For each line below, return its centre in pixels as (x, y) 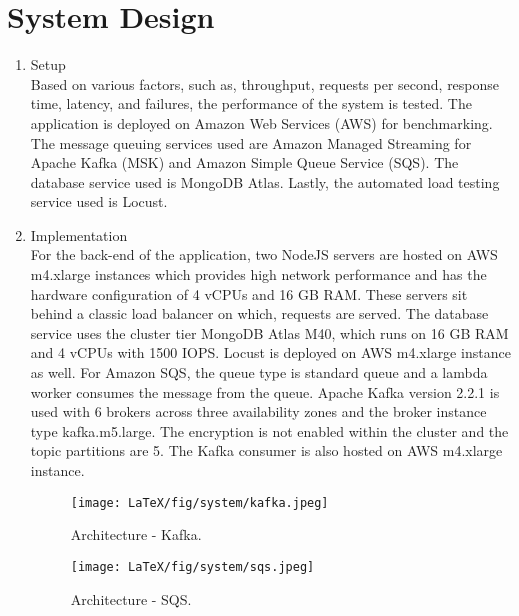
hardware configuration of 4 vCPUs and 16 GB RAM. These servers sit (249, 293)
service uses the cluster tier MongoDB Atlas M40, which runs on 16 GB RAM (269, 332)
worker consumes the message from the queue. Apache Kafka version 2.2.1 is (265, 391)
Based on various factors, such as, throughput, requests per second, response (265, 83)
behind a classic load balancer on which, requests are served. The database (259, 313)
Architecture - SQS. (131, 598)
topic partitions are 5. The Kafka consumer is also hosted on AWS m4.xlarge (266, 450)
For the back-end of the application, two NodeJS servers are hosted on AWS (264, 254)
